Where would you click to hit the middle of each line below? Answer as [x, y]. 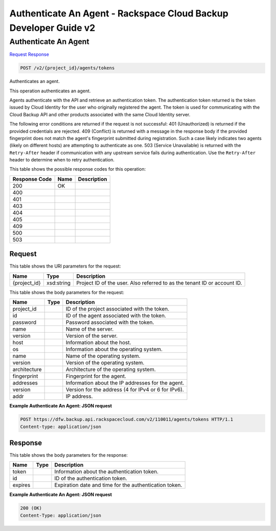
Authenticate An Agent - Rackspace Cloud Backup [119, 13]
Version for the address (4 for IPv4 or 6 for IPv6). [125, 390]
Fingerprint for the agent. [96, 376]
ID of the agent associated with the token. [116, 316]
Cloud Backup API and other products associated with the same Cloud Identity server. [100, 114]
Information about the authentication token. [106, 472]
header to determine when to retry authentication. [62, 160]
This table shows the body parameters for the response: [68, 455]
